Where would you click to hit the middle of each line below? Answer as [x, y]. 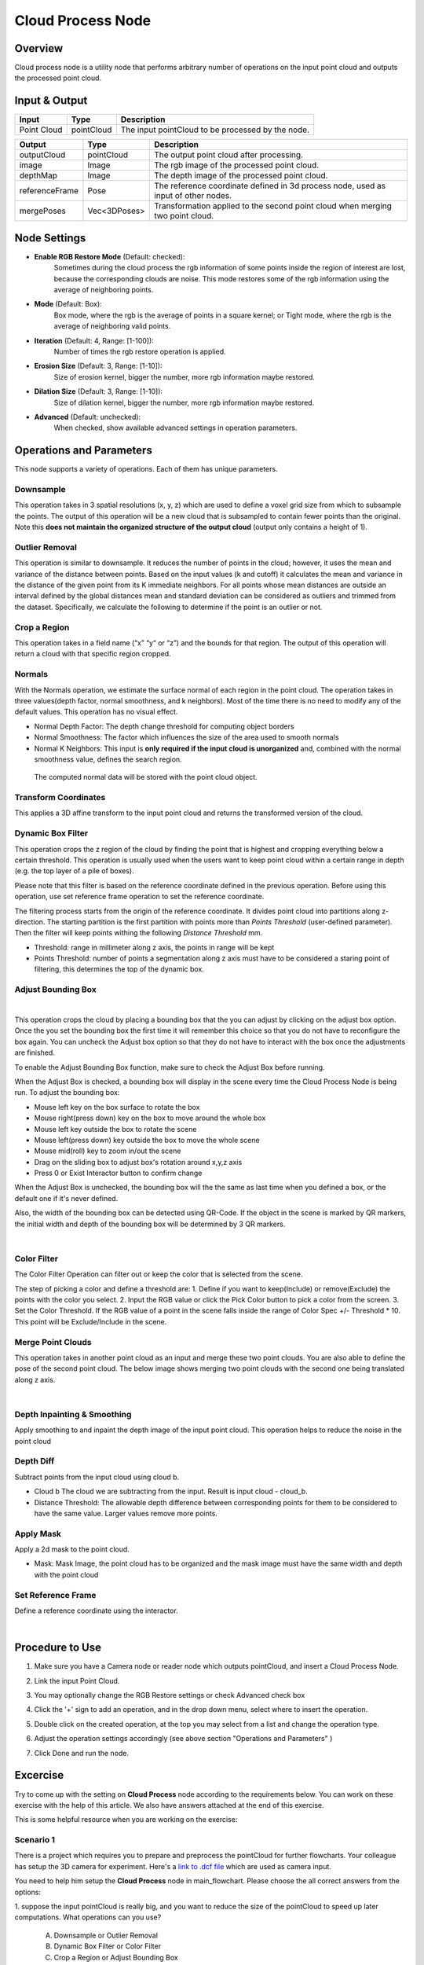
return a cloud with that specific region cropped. [93, 654]
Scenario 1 [35, 1840]
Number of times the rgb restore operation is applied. [140, 351]
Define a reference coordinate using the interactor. [96, 1611]
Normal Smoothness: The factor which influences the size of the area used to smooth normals [186, 737]
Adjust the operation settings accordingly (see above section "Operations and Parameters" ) [183, 1739]
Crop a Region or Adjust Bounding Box [116, 1957]
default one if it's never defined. [66, 1198]
